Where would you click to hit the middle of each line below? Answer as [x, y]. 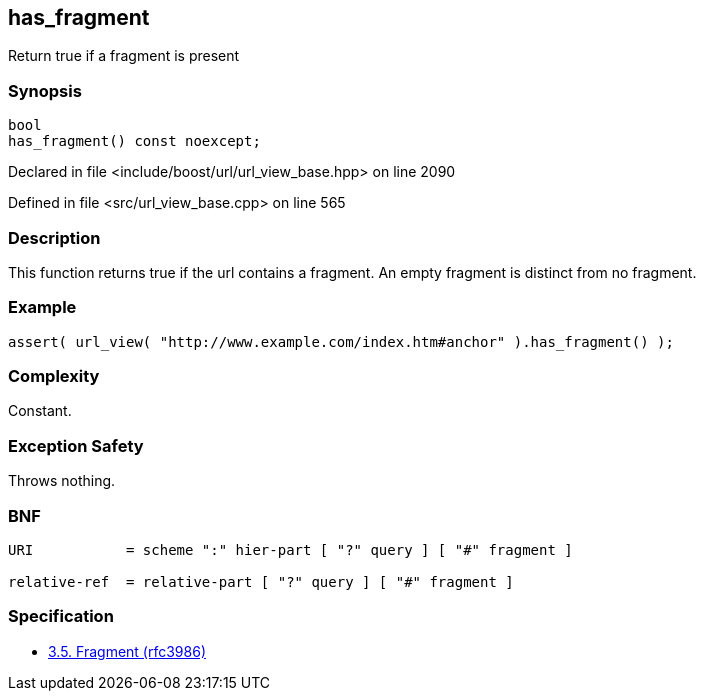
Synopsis [45, 90]
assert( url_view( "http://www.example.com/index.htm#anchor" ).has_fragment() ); [341, 341]
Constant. [40, 411]
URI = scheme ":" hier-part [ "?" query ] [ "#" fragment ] [290, 549]
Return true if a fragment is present [124, 56]
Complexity [54, 376]
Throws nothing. [62, 481]
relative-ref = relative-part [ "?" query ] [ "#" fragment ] [261, 581]
